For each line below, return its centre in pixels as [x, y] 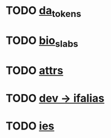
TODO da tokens [43, 12]
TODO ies [30, 126]
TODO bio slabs [42, 41]
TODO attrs [35, 70]
